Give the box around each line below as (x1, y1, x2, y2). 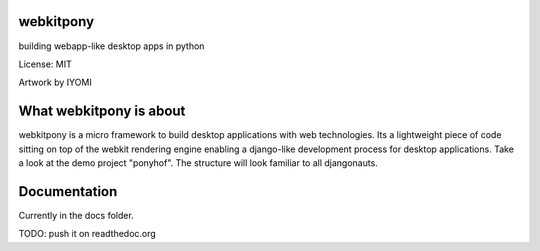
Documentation (18, 183, 118, 200)
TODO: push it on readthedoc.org (18, 228, 157, 240)
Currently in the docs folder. (18, 209, 134, 221)
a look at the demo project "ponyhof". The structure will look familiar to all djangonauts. (18, 156, 379, 169)
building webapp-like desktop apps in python (18, 40, 205, 52)
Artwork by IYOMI (18, 76, 92, 89)
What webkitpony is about (18, 103, 186, 120)
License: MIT (18, 58, 72, 70)
